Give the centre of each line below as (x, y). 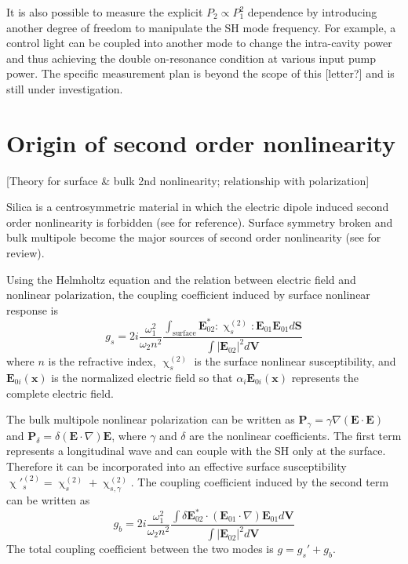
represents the (325, 377)
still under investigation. (65, 88)
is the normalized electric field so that (142, 377)
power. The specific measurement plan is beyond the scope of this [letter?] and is (200, 73)
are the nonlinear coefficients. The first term (295, 435)
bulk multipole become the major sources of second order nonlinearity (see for (194, 237)
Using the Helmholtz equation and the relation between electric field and (181, 279)
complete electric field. (60, 393)
